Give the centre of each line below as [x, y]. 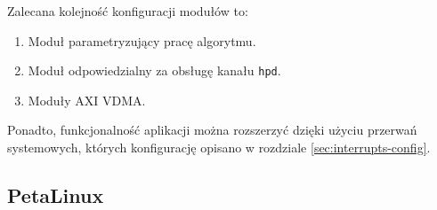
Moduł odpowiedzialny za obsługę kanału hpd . [154, 70]
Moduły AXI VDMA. [87, 100]
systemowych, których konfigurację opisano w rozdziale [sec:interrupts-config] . [219, 148]
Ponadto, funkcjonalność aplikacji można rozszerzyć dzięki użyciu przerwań [212, 130]
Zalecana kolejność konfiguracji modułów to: [128, 11]
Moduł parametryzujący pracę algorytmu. [142, 40]
